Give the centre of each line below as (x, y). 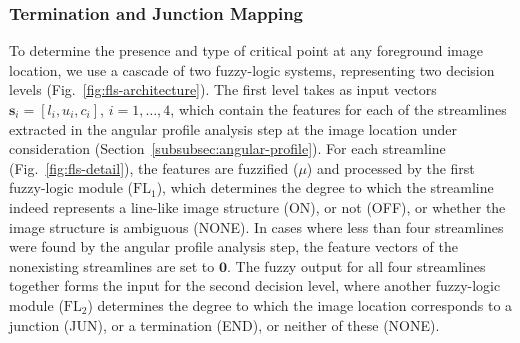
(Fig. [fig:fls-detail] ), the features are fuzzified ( (154, 167)
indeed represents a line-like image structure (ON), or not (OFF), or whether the (257, 206)
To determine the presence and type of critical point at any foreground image (246, 50)
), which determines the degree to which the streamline (325, 187)
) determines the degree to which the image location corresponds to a (300, 304)
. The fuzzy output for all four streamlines (356, 265)
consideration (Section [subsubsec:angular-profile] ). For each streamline (227, 148)
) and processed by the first (390, 167)
